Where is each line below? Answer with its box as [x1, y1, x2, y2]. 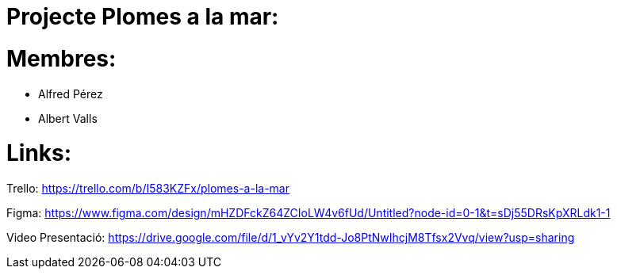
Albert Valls [38, 111, 98, 125]
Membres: [6, 44, 117, 72]
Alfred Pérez [38, 86, 103, 101]
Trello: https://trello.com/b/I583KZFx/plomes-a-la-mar [6, 181, 289, 195]
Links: [6, 139, 72, 167]
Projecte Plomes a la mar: [6, 3, 279, 30]
